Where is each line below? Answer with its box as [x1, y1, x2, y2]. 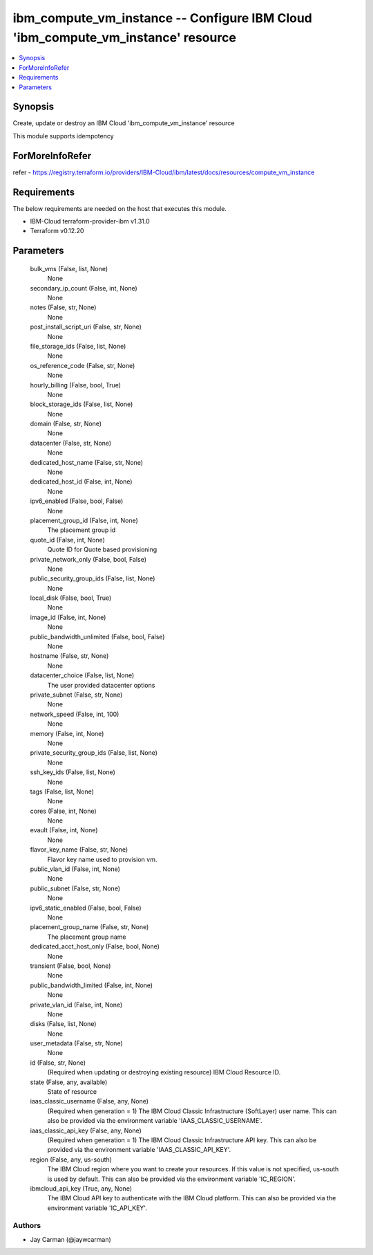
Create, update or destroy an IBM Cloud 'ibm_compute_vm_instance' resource [12, 119, 235, 127]
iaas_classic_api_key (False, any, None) [30, 1126, 142, 1135]
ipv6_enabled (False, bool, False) [30, 497, 124, 505]
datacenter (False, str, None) [30, 439, 112, 447]
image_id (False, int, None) [30, 613, 106, 621]
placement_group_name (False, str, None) [30, 923, 149, 931]
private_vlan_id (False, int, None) [30, 1000, 123, 1009]
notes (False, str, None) [30, 303, 97, 311]
